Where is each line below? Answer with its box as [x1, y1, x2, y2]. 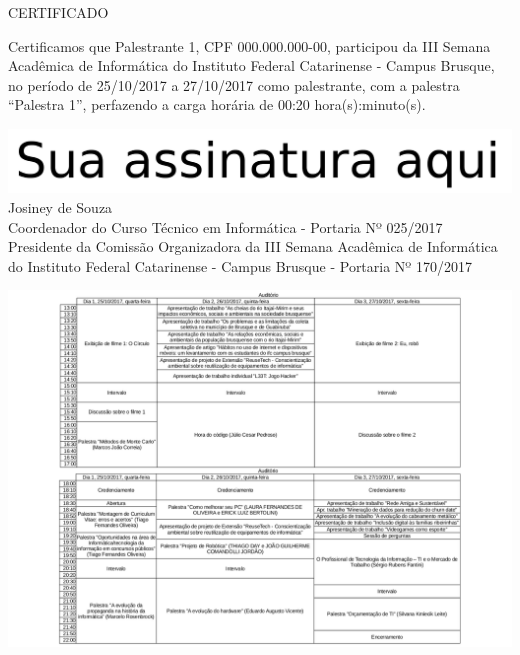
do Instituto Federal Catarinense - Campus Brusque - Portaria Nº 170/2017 [8, 255, 472, 276]
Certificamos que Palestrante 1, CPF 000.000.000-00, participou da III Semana [8, 35, 491, 56]
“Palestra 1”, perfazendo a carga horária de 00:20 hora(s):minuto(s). [8, 94, 426, 115]
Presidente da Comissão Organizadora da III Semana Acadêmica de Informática [8, 236, 498, 257]
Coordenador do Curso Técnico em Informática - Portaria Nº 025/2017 [8, 216, 443, 237]
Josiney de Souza [8, 197, 113, 218]
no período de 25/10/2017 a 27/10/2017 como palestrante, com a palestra [8, 74, 460, 95]
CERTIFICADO [8, 2, 109, 22]
